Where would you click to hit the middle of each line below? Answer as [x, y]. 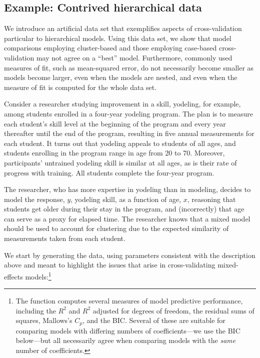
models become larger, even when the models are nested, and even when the [121, 77]
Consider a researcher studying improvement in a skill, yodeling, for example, [122, 104]
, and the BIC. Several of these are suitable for [154, 320]
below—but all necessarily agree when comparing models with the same [126, 340]
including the [36, 310]
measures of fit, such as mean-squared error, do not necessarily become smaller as [129, 67]
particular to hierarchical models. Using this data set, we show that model [118, 38]
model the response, [34, 199]
